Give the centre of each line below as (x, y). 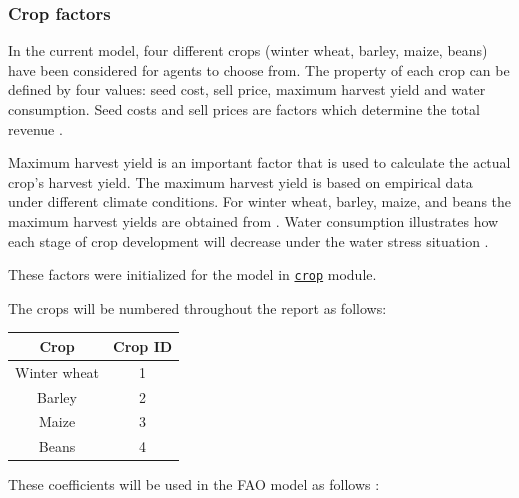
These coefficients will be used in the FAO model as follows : (194, 484)
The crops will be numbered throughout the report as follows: (197, 307)
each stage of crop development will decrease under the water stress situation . (248, 240)
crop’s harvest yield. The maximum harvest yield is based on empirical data (240, 181)
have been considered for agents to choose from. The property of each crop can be (259, 69)
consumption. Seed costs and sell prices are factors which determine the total (244, 109)
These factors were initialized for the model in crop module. (192, 274)
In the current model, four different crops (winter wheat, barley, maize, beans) (248, 50)
